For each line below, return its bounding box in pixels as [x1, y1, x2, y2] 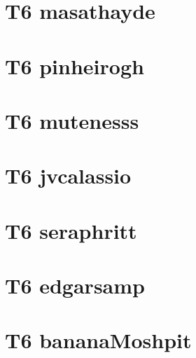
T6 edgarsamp [5, 271, 145, 300]
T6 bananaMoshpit [5, 326, 192, 354]
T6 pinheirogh [5, 51, 144, 80]
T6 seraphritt [5, 216, 137, 245]
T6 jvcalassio [5, 161, 132, 190]
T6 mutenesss [5, 106, 139, 135]
